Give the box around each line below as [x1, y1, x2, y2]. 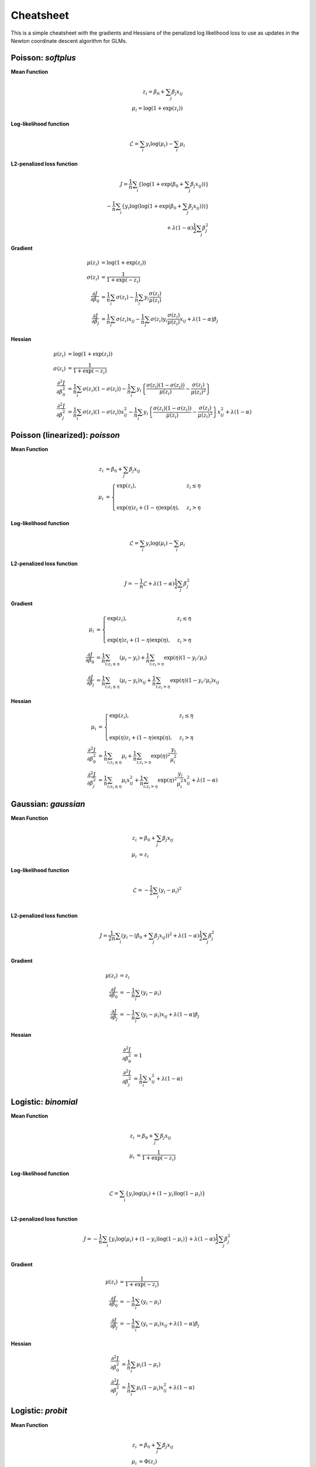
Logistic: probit [11, 1406, 68, 1416]
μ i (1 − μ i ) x [136, 1384, 164, 1392]
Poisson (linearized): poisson [11, 430, 120, 440]
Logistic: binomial [11, 1097, 78, 1107]
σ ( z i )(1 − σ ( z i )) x [82, 408, 125, 417]
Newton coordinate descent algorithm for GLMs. [11, 37, 128, 44]
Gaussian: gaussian [11, 799, 85, 809]
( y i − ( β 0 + [121, 932, 148, 940]
